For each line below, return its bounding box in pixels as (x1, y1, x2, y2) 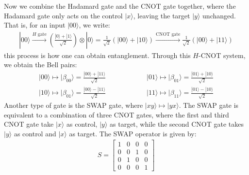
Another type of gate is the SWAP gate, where (4, 100, 143, 110)
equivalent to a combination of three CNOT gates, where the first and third (4, 109, 229, 119)
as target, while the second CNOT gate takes (110, 119, 244, 129)
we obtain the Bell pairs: (4, 59, 77, 70)
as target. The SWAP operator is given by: (69, 128, 197, 138)
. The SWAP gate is (179, 100, 239, 110)
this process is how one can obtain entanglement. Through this (4, 50, 191, 60)
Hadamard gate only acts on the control (4, 10, 123, 20)
